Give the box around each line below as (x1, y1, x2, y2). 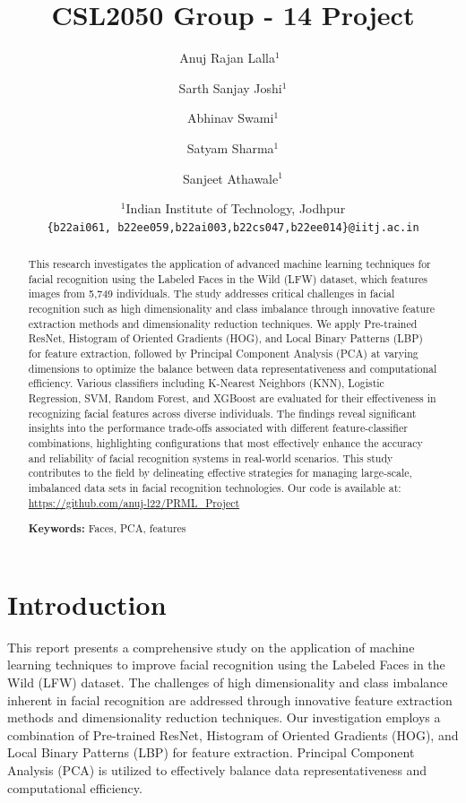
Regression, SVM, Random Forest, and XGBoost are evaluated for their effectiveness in (28, 391, 436, 406)
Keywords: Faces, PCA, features (28, 521, 186, 537)
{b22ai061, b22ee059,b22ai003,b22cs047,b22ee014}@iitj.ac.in (47, 220, 419, 234)
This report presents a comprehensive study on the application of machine (7, 637, 415, 656)
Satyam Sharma (186, 138, 274, 157)
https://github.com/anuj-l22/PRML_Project (28, 495, 240, 510)
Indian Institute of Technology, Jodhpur (125, 199, 346, 218)
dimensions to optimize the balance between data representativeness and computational (28, 360, 437, 376)
